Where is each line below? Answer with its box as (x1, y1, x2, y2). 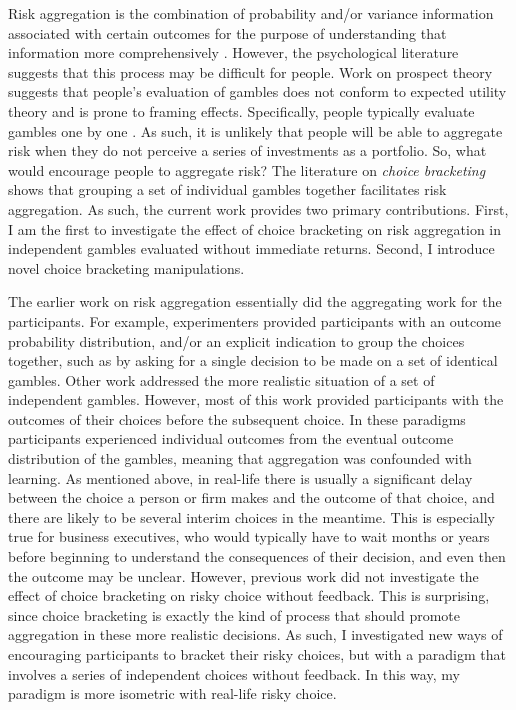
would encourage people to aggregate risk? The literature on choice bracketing (8, 159, 486, 180)
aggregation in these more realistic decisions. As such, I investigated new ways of (8, 624, 503, 645)
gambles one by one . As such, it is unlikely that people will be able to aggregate (8, 120, 503, 141)
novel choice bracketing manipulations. (8, 257, 245, 278)
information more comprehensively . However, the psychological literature (8, 42, 459, 63)
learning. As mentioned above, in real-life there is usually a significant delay (8, 467, 473, 488)
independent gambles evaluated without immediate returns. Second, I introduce (8, 238, 495, 259)
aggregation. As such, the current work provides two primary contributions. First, (8, 198, 509, 219)
